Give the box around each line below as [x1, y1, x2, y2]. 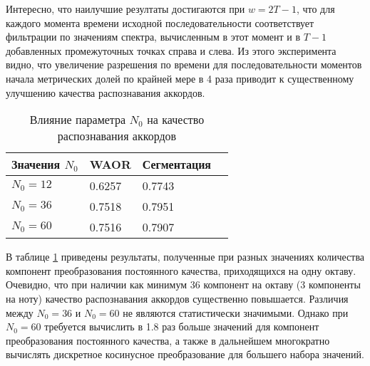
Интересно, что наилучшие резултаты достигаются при [6, 1, 245, 16]
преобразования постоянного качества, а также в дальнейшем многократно [6, 333, 330, 347]
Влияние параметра [29, 111, 126, 128]
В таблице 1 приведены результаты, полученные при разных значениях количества [6, 249, 365, 264]
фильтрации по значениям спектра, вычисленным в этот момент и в [6, 29, 301, 44]
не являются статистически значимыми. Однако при [123, 305, 349, 320]
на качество [147, 111, 205, 128]
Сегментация [142, 156, 212, 173]
